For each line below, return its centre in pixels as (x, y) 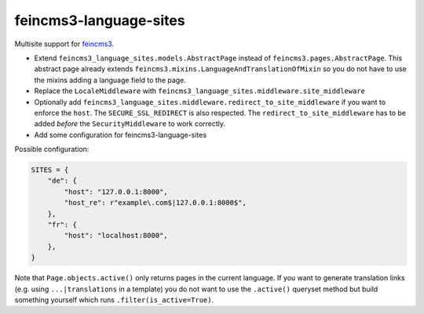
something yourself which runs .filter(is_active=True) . (114, 300)
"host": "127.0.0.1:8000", (116, 191)
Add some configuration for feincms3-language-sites (121, 135)
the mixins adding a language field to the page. (110, 80)
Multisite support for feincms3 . (64, 44)
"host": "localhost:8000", (116, 236)
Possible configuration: (52, 150)
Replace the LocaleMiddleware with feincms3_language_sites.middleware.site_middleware (199, 91)
